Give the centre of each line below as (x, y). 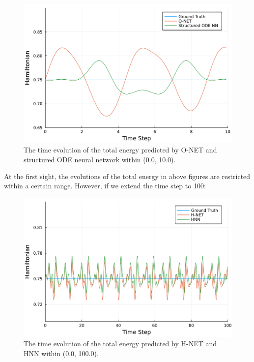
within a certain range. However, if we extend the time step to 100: (105, 186)
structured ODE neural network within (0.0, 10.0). (100, 159)
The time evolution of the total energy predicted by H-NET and (120, 344)
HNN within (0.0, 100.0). (61, 353)
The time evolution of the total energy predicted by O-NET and (120, 150)
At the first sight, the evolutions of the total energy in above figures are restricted (127, 176)
